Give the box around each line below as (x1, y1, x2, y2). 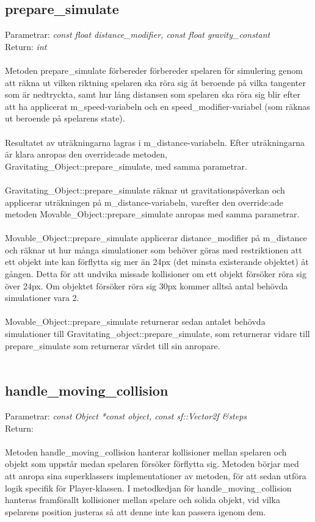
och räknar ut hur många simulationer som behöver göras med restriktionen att (5, 243, 302, 256)
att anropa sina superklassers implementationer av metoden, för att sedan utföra (5, 469, 306, 482)
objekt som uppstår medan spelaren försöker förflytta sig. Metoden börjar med (5, 457, 299, 470)
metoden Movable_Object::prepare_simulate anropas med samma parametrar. (5, 208, 300, 220)
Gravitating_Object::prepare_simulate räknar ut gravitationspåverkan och (5, 183, 285, 196)
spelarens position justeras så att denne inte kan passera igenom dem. (5, 505, 266, 518)
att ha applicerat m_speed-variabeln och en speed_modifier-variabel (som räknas (5, 100, 310, 112)
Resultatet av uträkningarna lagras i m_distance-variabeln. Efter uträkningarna (5, 136, 305, 148)
